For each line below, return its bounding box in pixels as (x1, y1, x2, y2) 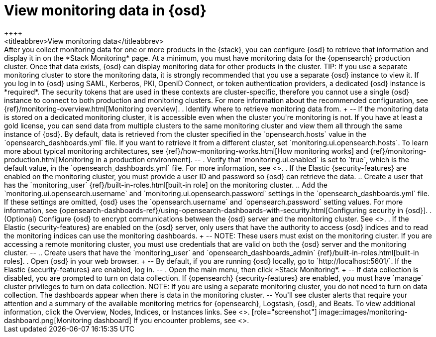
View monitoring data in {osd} (4, 2, 207, 19)
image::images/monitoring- (319, 307, 408, 316)
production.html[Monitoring (4, 155, 94, 164)
